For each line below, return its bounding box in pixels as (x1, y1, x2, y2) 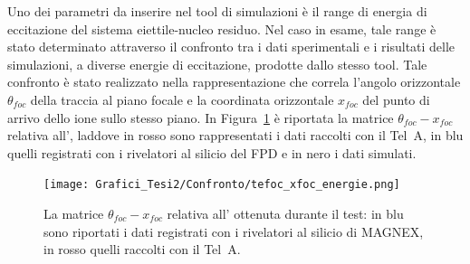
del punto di (362, 90, 430, 108)
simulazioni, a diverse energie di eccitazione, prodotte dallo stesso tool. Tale (7, 54, 427, 73)
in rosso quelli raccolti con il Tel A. (43, 240, 241, 259)
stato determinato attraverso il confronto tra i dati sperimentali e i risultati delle (7, 37, 456, 56)
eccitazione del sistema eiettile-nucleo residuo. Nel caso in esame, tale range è (7, 19, 436, 38)
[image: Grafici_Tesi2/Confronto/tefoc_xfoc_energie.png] (43, 178, 400, 192)
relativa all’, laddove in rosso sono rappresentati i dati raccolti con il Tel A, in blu (7, 126, 464, 145)
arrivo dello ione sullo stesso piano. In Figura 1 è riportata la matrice (7, 108, 394, 127)
